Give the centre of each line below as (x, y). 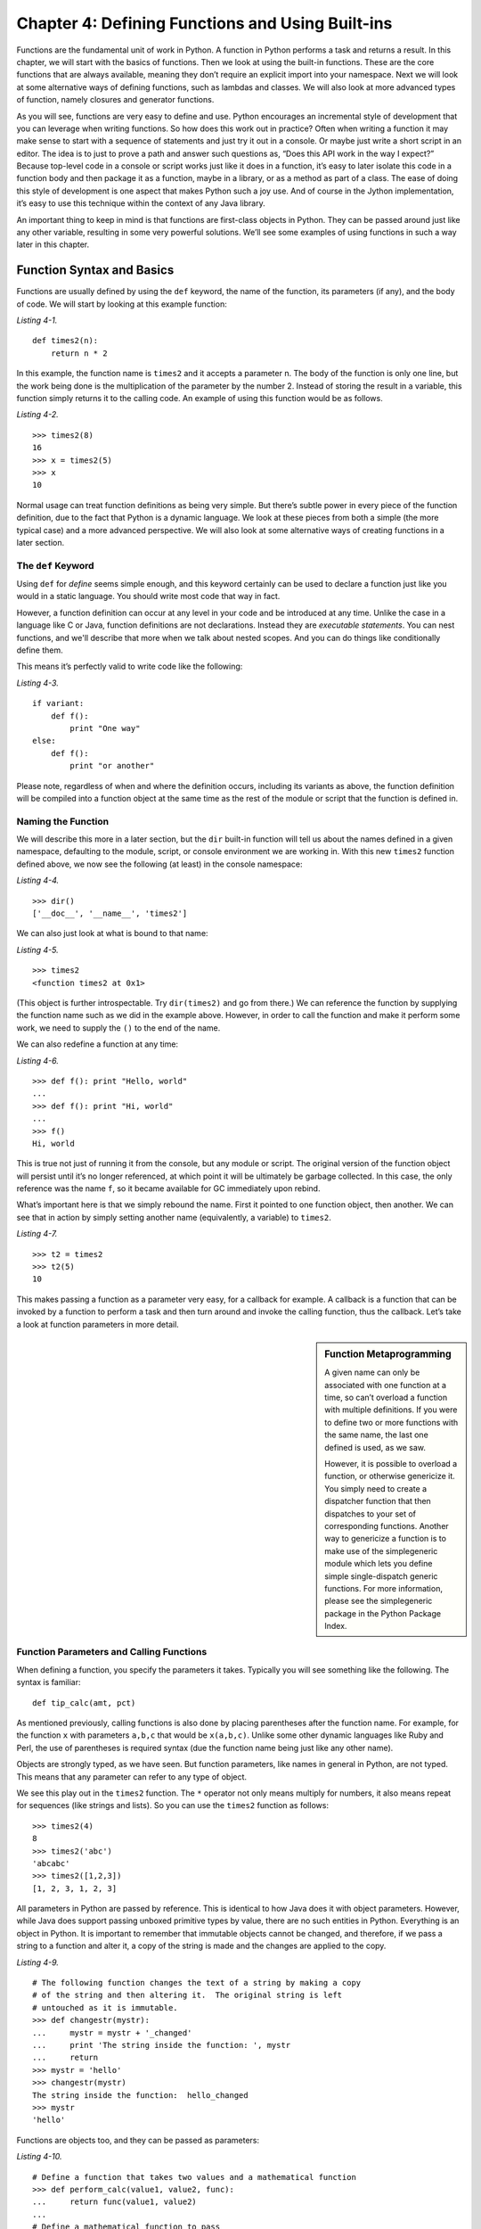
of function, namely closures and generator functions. (115, 100)
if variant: (58, 703)
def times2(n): (65, 341)
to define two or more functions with (391, 1422)
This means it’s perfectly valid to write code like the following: (130, 666)
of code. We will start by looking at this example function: (122, 304)
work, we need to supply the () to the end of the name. (118, 1028)
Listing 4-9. (38, 1962)
